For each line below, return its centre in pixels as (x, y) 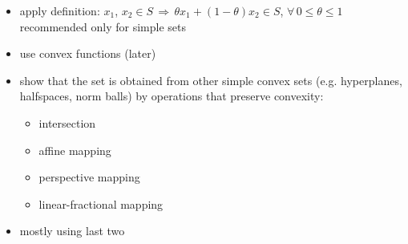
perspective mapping (89, 177)
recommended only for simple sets (103, 26)
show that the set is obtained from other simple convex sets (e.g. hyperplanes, (211, 80)
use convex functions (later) (88, 53)
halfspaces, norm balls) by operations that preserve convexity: (172, 96)
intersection (67, 122)
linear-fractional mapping (101, 203)
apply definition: (60, 10)
